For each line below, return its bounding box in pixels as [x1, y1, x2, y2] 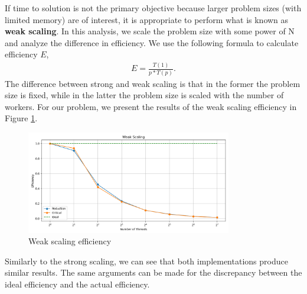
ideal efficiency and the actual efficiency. [5, 278, 150, 290]
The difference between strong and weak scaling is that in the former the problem [5, 77, 301, 89]
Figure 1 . [5, 112, 38, 124]
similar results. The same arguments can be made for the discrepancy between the [5, 266, 302, 279]
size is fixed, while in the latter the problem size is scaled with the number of [5, 89, 284, 101]
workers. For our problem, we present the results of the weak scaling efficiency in [5, 100, 297, 112]
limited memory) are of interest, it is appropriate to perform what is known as [5, 13, 289, 25]
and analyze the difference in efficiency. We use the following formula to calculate [5, 36, 299, 49]
